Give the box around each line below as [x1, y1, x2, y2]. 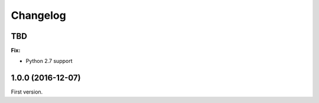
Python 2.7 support [25, 58, 73, 65]
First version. [11, 88, 43, 95]
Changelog [11, 9, 66, 22]
